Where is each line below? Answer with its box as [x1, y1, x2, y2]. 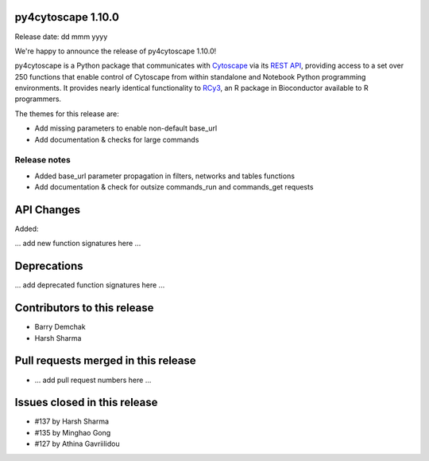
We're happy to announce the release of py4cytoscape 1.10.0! [14, 46, 217, 56]
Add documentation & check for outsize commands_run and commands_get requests [34, 182, 314, 192]
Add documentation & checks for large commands [34, 135, 199, 144]
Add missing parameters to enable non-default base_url [34, 123, 218, 133]
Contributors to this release [14, 301, 154, 314]
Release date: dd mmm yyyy [14, 32, 108, 41]
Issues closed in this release [14, 396, 158, 409]
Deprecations [14, 260, 83, 273]
